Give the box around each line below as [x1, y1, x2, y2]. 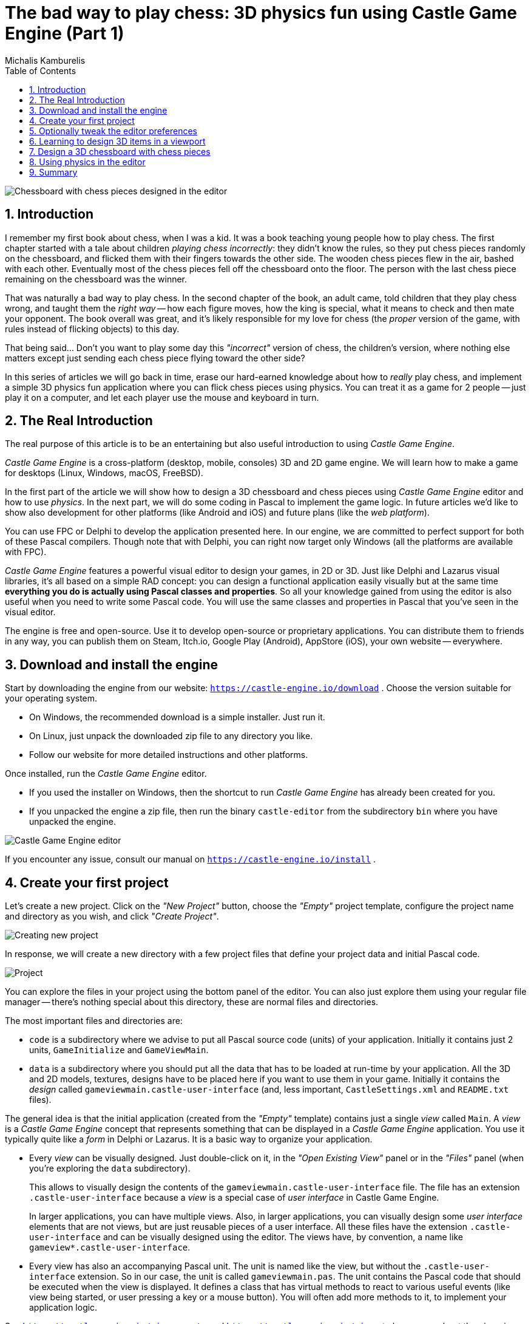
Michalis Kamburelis [5, 55, 86, 66]
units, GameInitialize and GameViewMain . [29, 1045, 209, 1056]
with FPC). [5, 547, 47, 558]
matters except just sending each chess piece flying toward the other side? [5, 352, 305, 363]
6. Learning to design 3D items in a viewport [29, 135, 206, 146]
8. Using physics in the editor [29, 156, 146, 167]
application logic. [29, 1302, 98, 1313]
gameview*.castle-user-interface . [29, 1242, 191, 1253]
